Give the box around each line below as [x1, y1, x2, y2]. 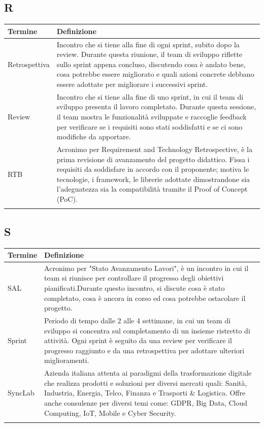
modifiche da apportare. [56, 131, 131, 142]
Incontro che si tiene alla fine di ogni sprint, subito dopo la [56, 39, 240, 49]
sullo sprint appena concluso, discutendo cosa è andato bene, [56, 58, 246, 69]
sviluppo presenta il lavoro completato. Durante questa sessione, [56, 101, 256, 112]
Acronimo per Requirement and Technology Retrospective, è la [56, 143, 252, 154]
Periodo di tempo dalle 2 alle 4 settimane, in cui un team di [44, 315, 231, 326]
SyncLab [8, 387, 35, 398]
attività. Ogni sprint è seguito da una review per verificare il [44, 335, 232, 346]
